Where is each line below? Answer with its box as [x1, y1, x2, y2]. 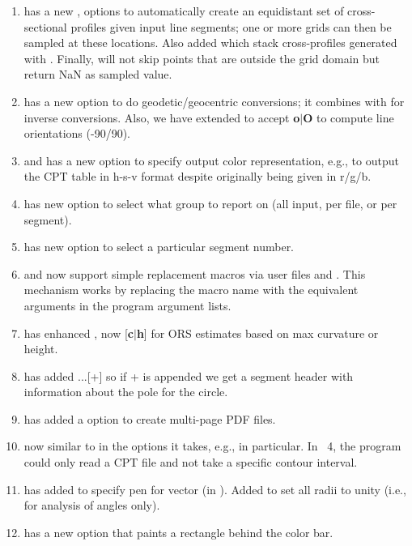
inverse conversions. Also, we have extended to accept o [23, 109, 300, 126]
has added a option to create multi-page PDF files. [23, 410, 276, 427]
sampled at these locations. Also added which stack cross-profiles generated [23, 34, 397, 51]
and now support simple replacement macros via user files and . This [23, 265, 366, 282]
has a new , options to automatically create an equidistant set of [23, 2, 344, 19]
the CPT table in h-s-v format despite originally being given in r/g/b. [23, 168, 372, 185]
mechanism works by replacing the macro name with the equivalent [23, 281, 359, 298]
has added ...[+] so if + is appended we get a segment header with [23, 367, 354, 384]
